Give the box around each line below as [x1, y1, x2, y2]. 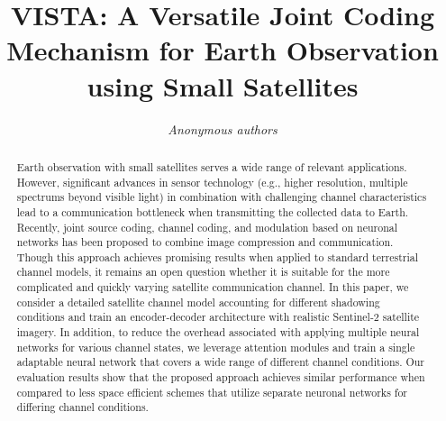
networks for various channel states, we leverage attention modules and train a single [16, 339, 415, 354]
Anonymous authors [168, 119, 278, 138]
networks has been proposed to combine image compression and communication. [16, 234, 394, 250]
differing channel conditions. [16, 399, 149, 415]
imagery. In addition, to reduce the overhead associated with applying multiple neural [16, 325, 420, 340]
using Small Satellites [86, 67, 359, 104]
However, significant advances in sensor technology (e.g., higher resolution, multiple [16, 174, 408, 189]
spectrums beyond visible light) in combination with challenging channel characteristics [16, 189, 427, 205]
